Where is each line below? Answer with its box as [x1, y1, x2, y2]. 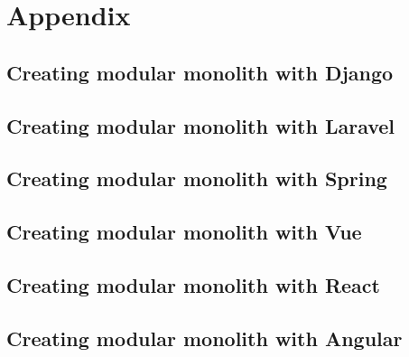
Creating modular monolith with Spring [6, 164, 387, 193]
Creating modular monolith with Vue [6, 218, 362, 246]
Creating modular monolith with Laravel [6, 111, 395, 139]
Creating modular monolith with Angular [6, 324, 403, 352]
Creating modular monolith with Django [6, 58, 394, 86]
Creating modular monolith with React [6, 270, 380, 298]
